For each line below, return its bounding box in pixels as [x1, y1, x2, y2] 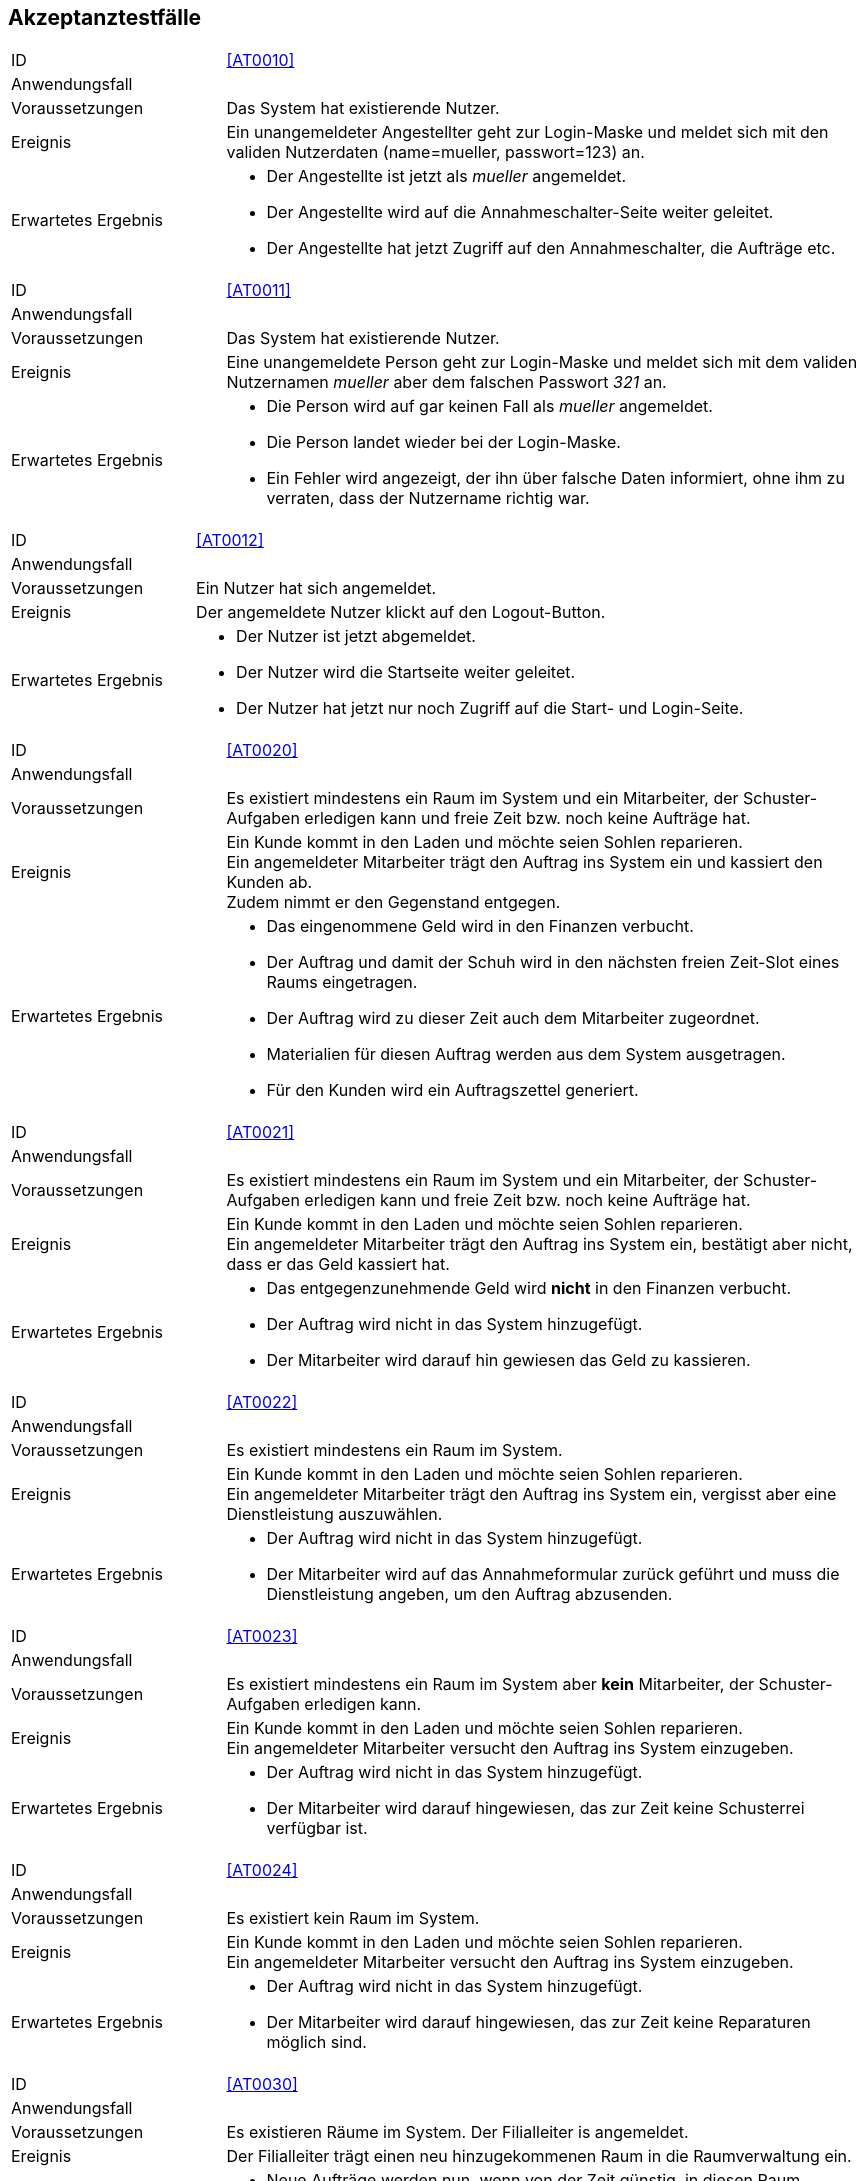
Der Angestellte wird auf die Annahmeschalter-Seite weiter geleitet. [266, 202, 774, 223]
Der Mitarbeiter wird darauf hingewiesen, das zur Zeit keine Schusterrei [266, 1798, 805, 1819]
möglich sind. [266, 2032, 367, 2053]
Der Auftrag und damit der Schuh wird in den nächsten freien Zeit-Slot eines [266, 952, 840, 973]
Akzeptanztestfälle [8, 5, 202, 30]
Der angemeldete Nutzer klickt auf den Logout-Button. [196, 602, 606, 623]
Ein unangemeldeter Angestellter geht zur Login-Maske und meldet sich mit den [226, 122, 829, 143]
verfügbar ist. [266, 1818, 368, 1839]
